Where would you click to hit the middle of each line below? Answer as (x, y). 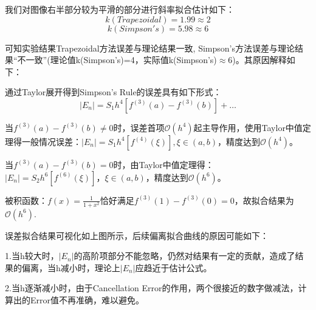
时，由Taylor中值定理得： (163, 164)
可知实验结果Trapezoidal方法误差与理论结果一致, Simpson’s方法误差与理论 (150, 48)
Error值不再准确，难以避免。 (87, 300)
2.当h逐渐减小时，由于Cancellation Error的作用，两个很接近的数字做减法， (152, 288)
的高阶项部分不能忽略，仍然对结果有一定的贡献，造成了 (184, 256)
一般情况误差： (51, 141)
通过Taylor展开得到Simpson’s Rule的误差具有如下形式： (113, 92)
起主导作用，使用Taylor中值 (248, 127)
